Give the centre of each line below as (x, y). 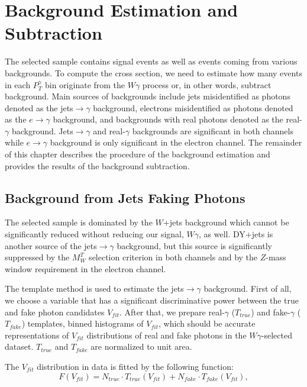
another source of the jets (51, 245)
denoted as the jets (39, 107)
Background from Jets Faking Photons (125, 197)
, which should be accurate (207, 323)
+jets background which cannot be (226, 222)
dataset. (19, 346)
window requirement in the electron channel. (85, 268)
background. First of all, (248, 288)
